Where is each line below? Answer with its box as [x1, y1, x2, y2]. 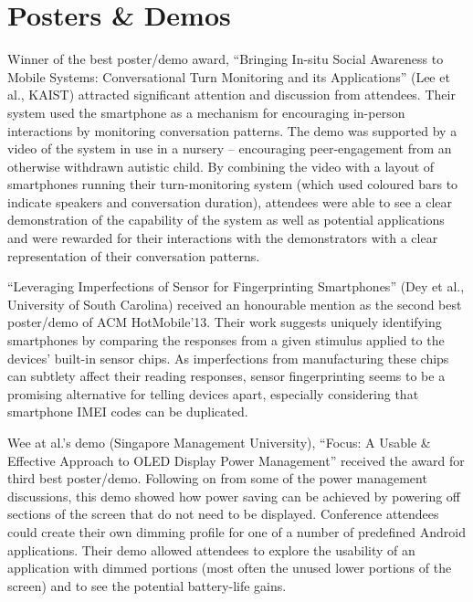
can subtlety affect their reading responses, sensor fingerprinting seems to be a [7, 366, 446, 385]
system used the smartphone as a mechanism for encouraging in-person [7, 102, 405, 121]
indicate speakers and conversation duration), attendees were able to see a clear [7, 192, 453, 211]
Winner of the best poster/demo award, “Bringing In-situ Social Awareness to [7, 49, 444, 69]
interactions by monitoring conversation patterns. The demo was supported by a [7, 121, 457, 140]
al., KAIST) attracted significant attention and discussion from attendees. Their [7, 85, 456, 104]
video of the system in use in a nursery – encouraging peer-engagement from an [7, 139, 452, 158]
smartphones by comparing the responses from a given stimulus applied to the [7, 331, 445, 350]
